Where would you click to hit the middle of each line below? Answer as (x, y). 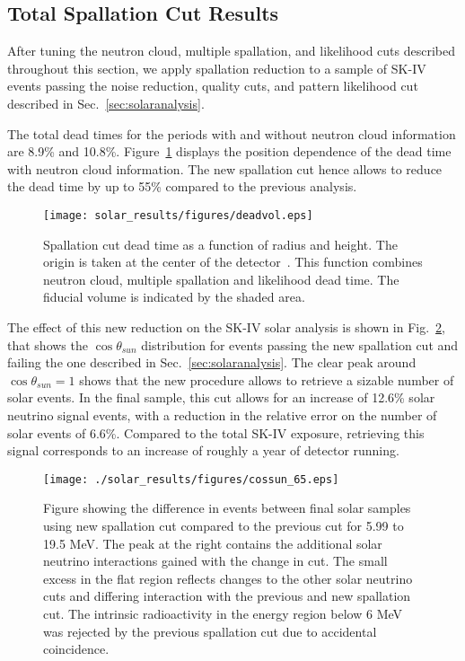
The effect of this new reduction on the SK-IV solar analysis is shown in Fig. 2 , (226, 326)
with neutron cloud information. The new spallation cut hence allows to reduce (225, 168)
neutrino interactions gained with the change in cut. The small (215, 561)
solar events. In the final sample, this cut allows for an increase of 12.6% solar (221, 397)
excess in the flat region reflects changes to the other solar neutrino (228, 578)
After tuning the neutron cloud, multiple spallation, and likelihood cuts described (231, 51)
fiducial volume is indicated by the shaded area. (174, 297)
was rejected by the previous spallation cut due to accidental (210, 631)
